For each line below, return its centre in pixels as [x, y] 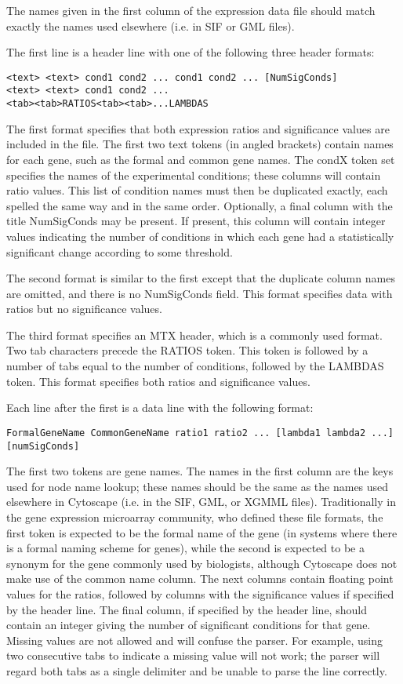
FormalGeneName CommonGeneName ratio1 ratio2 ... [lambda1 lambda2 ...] [200, 433]
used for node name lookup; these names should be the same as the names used [198, 486]
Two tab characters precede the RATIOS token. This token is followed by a [187, 350]
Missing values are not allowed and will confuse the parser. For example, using [194, 640]
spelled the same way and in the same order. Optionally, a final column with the [200, 205]
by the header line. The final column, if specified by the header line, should [187, 609]
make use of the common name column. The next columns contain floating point [200, 578]
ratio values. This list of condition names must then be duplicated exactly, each [197, 190]
